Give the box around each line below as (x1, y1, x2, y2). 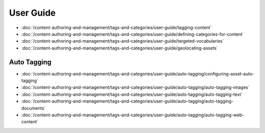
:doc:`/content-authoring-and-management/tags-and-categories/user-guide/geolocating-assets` (21, 45, 218, 51)
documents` (21, 105, 46, 111)
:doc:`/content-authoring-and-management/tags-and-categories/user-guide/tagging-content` (21, 25, 212, 30)
